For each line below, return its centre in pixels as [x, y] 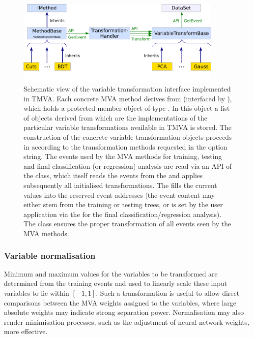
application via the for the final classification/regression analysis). [123, 214]
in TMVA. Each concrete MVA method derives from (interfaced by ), [128, 98]
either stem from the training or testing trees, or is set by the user [123, 204]
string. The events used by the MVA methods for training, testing [123, 156]
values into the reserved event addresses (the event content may [119, 195]
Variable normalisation [50, 255]
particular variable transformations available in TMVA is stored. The [128, 127]
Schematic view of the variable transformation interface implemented [127, 89]
